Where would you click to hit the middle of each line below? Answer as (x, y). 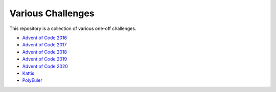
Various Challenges (52, 13)
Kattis (28, 73)
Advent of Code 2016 (45, 38)
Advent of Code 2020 (45, 66)
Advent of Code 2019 (45, 59)
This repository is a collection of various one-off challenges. (73, 28)
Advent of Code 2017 (44, 45)
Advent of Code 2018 (45, 52)
